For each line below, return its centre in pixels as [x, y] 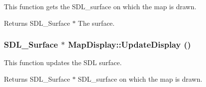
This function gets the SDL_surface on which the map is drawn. [100, 6]
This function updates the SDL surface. [63, 62]
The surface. [96, 23]
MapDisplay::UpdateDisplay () [130, 44]
